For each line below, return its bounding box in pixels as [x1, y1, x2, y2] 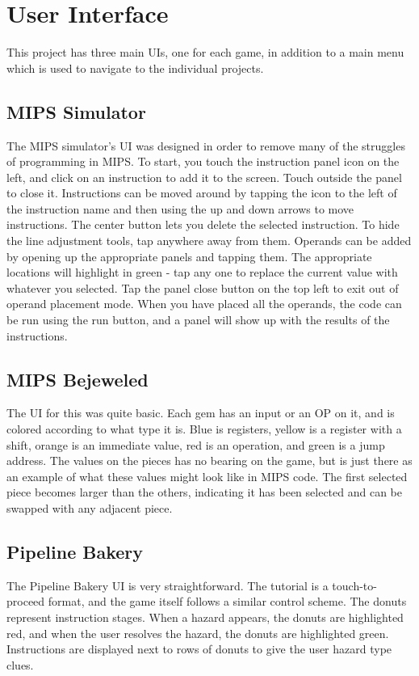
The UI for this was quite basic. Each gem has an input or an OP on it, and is [6, 404, 395, 421]
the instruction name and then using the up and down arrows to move [6, 200, 354, 217]
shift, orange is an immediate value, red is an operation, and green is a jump [6, 436, 385, 453]
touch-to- [332, 577, 377, 594]
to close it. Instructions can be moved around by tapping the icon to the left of [6, 184, 397, 201]
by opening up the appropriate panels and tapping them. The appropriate [6, 247, 372, 264]
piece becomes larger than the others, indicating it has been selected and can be [6, 484, 402, 501]
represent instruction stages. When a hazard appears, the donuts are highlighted [6, 608, 404, 625]
